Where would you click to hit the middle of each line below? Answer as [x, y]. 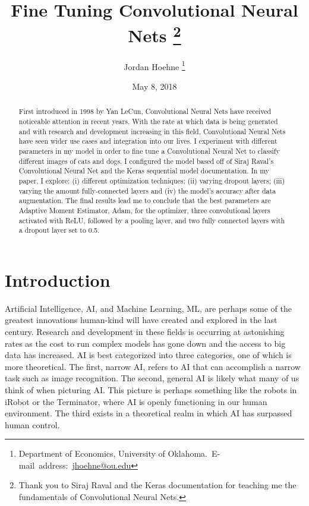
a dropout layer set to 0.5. [59, 230]
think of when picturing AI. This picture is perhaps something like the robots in [151, 389]
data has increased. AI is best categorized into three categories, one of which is [148, 355]
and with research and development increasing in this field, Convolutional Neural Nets [152, 131]
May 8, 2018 [154, 86]
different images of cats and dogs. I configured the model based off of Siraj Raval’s [146, 161]
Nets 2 [154, 34]
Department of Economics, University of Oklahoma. [113, 453]
